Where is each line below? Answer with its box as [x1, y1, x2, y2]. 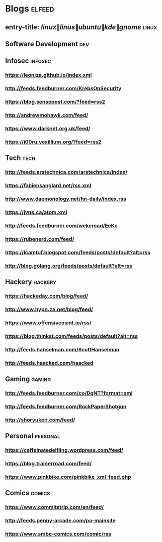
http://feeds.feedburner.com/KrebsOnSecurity [5, 85, 122, 92]
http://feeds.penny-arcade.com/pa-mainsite [5, 517, 116, 524]
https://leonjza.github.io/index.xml [5, 72, 92, 79]
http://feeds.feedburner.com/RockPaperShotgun [5, 403, 127, 410]
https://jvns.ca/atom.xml [5, 209, 67, 216]
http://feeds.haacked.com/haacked [5, 359, 93, 366]
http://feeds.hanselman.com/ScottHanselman [5, 346, 120, 353]
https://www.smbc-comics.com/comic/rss [5, 531, 112, 538]
